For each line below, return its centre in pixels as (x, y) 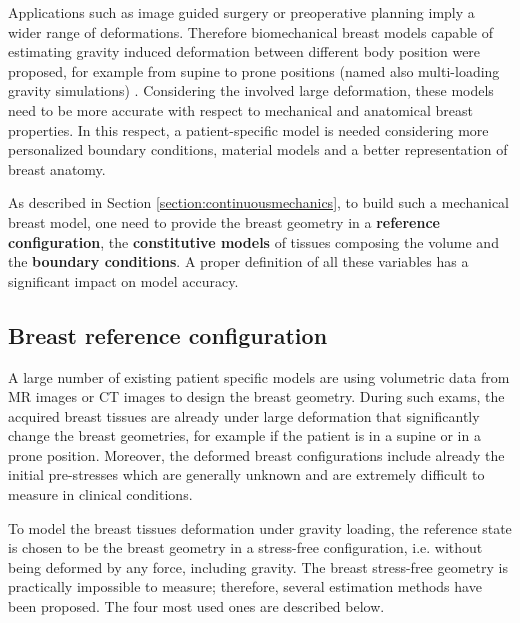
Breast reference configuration (168, 334)
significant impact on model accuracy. (123, 280)
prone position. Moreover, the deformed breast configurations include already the (256, 454)
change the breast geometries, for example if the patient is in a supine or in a (244, 435)
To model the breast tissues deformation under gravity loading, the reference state (260, 527)
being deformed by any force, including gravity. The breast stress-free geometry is (258, 566)
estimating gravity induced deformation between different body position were (244, 51)
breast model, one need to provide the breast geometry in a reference (224, 221)
